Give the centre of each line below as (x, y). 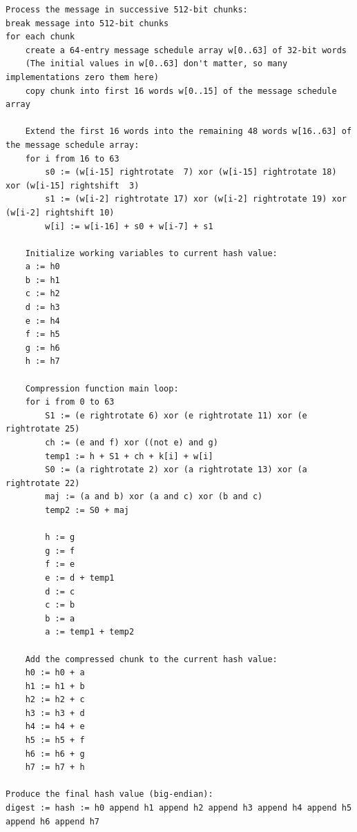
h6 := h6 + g (55, 754)
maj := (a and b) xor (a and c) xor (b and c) (154, 497)
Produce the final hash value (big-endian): (109, 794)
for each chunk (40, 37)
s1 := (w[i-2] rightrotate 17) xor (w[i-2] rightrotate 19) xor (196, 199)
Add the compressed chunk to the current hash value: (151, 659)
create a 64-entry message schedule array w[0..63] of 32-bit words (186, 50)
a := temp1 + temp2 (90, 632)
